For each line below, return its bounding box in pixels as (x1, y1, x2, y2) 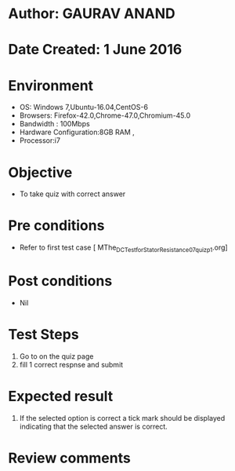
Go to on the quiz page (19, 351, 94, 361)
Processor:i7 (19, 136, 61, 145)
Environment (8, 76, 94, 94)
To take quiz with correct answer (19, 189, 126, 199)
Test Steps (8, 326, 80, 344)
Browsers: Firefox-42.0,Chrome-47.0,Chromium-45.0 (19, 111, 191, 120)
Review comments (8, 449, 131, 467)
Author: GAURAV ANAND (8, 5, 175, 23)
